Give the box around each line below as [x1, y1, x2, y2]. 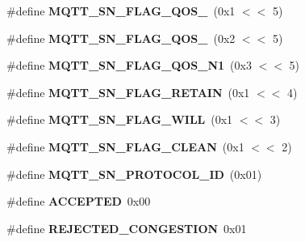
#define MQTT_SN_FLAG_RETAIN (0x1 [6, 83, 250, 100]
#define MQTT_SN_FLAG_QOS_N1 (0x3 [6, 57, 252, 74]
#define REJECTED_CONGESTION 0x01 [6, 219, 247, 236]
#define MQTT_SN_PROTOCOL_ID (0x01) [6, 165, 262, 182]
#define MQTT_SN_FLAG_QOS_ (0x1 [6, 2, 236, 19]
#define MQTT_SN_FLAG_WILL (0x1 [6, 111, 233, 128]
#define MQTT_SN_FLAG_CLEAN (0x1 [6, 138, 244, 155]
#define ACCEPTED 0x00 [6, 193, 151, 210]
